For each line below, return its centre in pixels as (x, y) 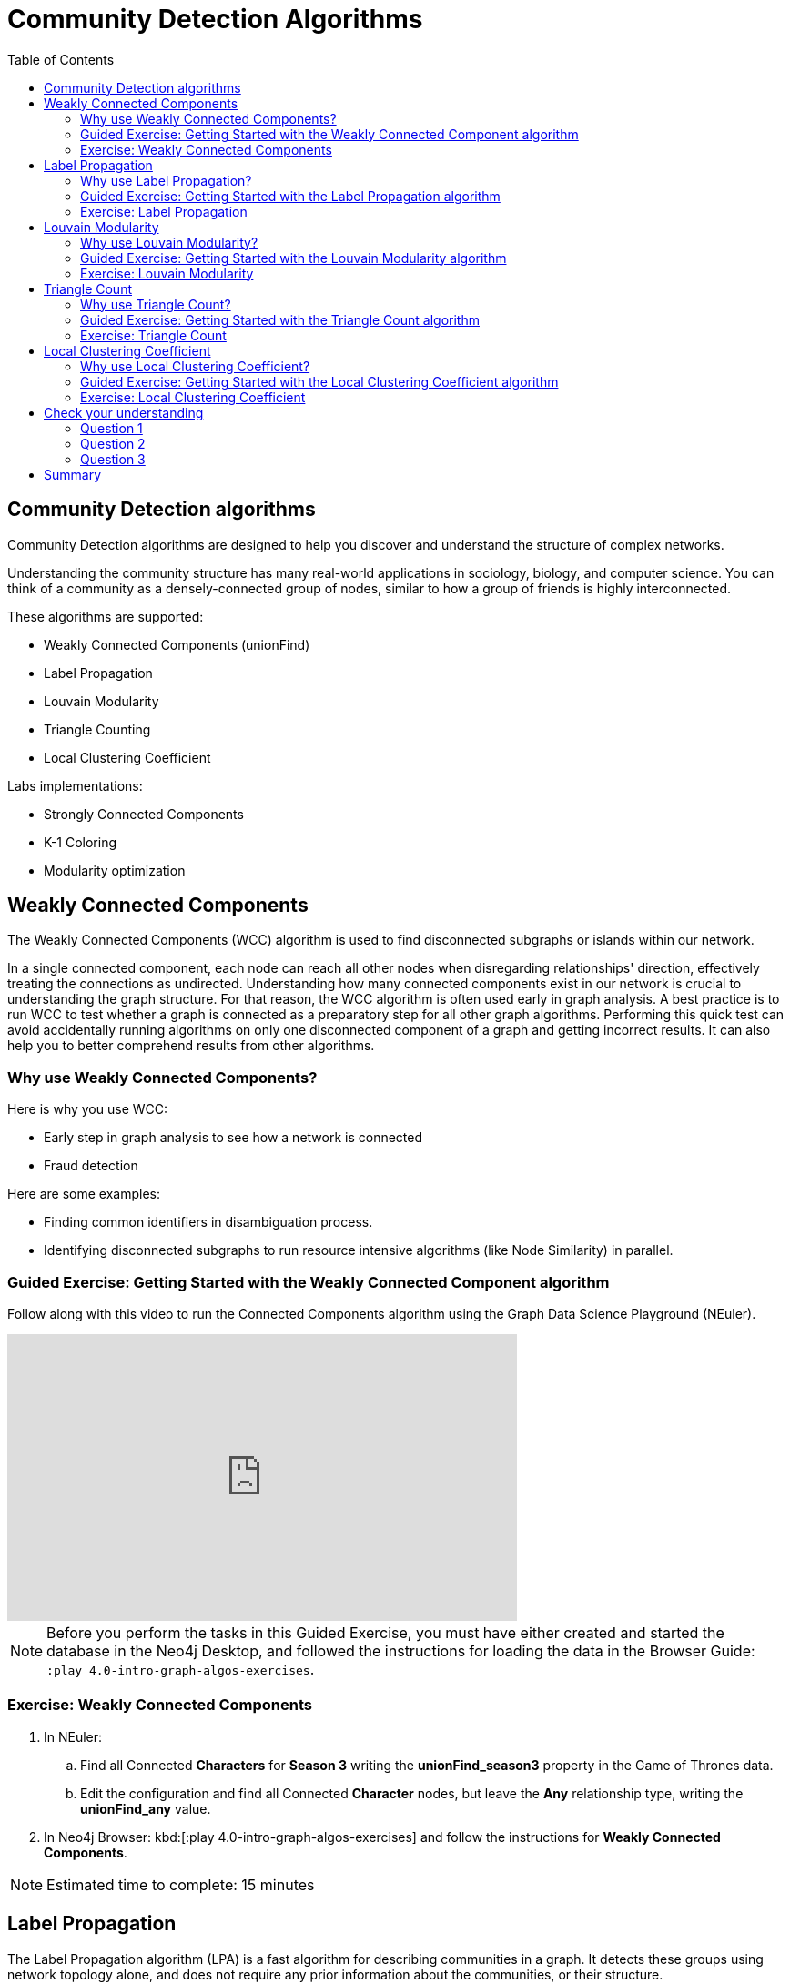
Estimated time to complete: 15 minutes (181, 1884)
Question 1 (111, 428)
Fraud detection (91, 1166)
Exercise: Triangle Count (153, 335)
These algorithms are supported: (106, 616)
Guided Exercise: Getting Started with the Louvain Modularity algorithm (294, 258)
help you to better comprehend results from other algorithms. (191, 1046)
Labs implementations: (75, 785)
